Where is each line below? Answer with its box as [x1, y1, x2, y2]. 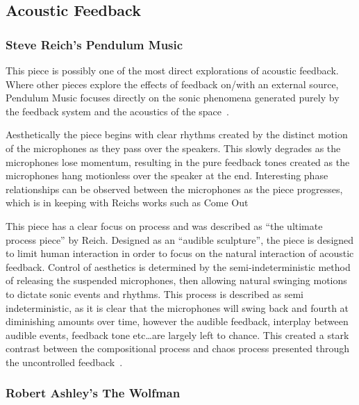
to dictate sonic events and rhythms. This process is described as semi [6, 286, 303, 301]
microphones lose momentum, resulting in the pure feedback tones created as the [6, 154, 350, 169]
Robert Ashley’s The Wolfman [6, 384, 181, 402]
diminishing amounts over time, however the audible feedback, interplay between [6, 314, 349, 329]
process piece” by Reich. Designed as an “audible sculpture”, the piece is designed [6, 232, 354, 247]
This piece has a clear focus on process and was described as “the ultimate [6, 218, 323, 233]
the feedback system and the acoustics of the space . [6, 104, 229, 118]
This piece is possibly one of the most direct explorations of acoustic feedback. [6, 63, 339, 77]
